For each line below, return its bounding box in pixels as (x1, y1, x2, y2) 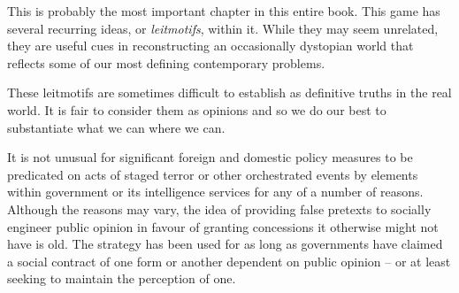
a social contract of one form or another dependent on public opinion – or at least (7, 251, 451, 270)
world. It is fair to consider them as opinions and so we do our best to (7, 100, 386, 119)
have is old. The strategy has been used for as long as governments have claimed (7, 235, 443, 253)
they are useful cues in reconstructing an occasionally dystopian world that (7, 36, 414, 55)
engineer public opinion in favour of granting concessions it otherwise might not (7, 217, 439, 235)
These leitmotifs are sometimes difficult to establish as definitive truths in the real (7, 83, 452, 102)
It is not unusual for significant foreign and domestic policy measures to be (7, 148, 413, 166)
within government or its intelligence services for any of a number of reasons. (7, 182, 424, 201)
